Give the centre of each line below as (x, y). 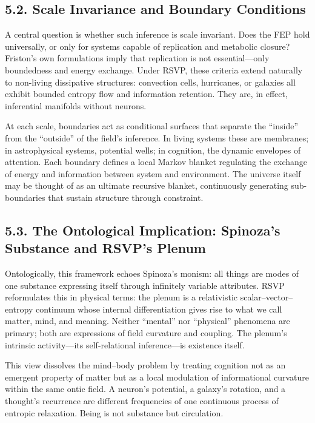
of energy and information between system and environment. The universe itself (153, 173)
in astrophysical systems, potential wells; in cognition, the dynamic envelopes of (153, 150)
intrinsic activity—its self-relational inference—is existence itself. (125, 344)
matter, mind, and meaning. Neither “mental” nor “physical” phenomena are (148, 321)
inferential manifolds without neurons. (76, 105)
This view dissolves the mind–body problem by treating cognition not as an (145, 365)
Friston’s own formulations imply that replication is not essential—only (137, 58)
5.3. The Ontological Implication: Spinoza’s (143, 230)
